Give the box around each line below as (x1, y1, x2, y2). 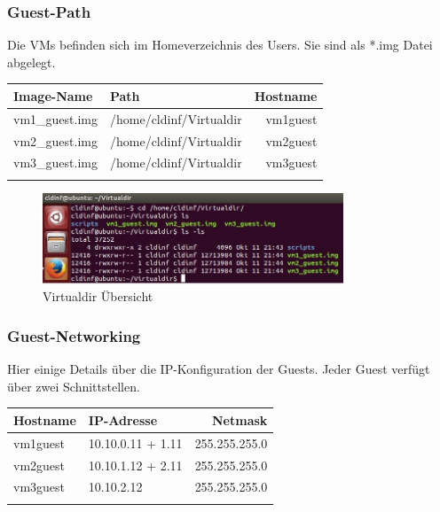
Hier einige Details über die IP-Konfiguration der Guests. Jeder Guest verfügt (7, 360, 430, 378)
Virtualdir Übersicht (43, 287, 153, 306)
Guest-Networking (7, 324, 141, 346)
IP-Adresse (88, 410, 158, 429)
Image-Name (13, 86, 93, 105)
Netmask (211, 410, 268, 429)
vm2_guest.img (13, 131, 98, 150)
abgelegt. (7, 52, 56, 71)
